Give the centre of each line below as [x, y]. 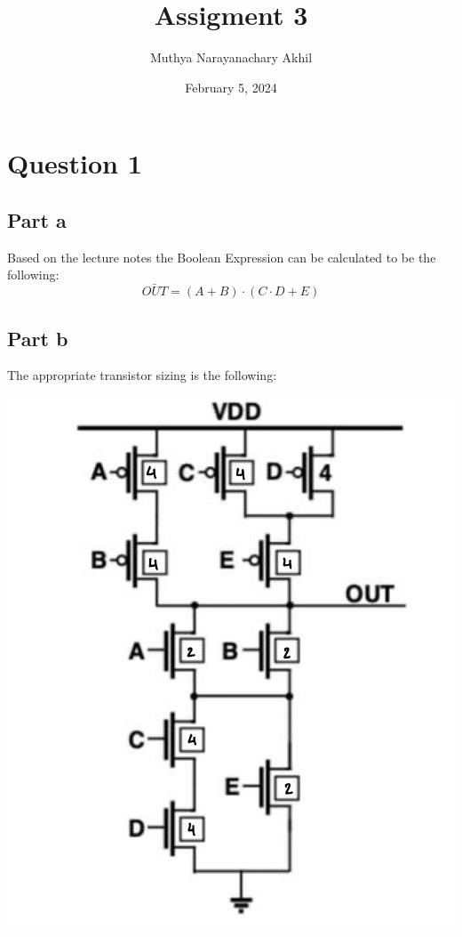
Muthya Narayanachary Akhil [231, 57]
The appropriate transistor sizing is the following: [142, 375]
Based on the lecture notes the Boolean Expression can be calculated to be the [222, 257]
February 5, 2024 [231, 87]
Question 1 [75, 163]
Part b [38, 338]
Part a [37, 219]
